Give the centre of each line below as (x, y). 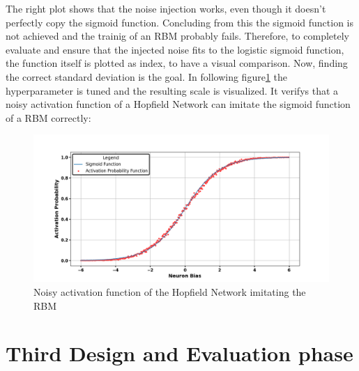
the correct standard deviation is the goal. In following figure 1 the (146, 76)
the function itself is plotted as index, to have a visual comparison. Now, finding (177, 63)
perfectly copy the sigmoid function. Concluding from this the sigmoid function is (179, 22)
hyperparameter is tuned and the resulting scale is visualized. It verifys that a (172, 90)
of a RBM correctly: (48, 117)
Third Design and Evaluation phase (179, 353)
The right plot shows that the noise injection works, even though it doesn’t (166, 8)
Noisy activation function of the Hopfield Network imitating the (170, 291)
